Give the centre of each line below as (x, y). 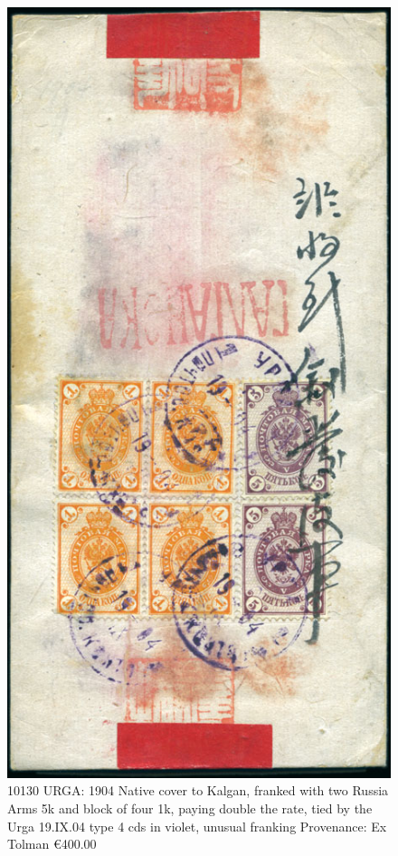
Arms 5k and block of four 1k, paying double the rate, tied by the (190, 808)
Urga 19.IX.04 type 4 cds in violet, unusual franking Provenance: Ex (197, 826)
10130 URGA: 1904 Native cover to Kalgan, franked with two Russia (198, 790)
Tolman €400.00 (52, 844)
